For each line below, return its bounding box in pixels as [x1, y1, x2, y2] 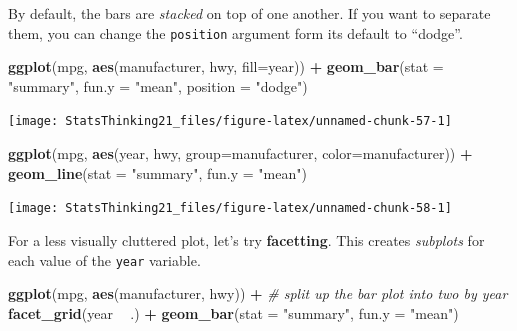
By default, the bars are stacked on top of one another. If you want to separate [8, 3, 491, 23]
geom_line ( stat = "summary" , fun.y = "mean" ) [8, 162, 307, 183]
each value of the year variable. [8, 249, 201, 270]
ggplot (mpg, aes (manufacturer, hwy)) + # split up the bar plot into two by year [8, 283, 508, 304]
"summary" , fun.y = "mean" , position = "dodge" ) [8, 75, 308, 96]
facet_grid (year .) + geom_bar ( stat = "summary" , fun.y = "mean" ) [8, 302, 459, 323]
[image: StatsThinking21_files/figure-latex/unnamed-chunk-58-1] [8, 201, 452, 216]
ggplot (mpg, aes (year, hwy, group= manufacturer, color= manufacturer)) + [8, 143, 473, 164]
